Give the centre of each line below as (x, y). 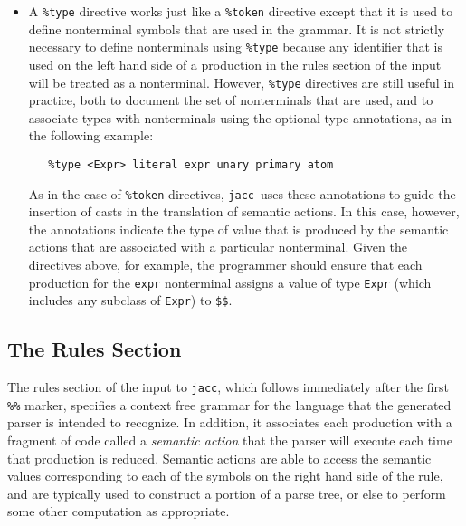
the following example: (91, 135)
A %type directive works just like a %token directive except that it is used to (241, 11)
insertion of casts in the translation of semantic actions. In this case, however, (244, 211)
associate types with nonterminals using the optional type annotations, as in (240, 117)
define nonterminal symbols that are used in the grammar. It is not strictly (237, 29)
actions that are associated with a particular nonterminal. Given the (218, 247)
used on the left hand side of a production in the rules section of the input (235, 64)
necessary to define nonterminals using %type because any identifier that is (235, 47)
